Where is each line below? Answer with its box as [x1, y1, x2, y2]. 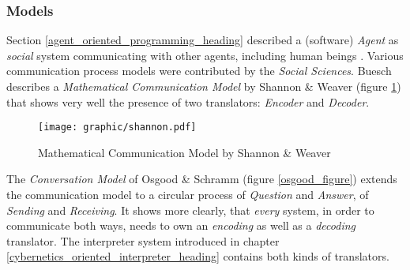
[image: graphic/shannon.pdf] [38, 122, 197, 133]
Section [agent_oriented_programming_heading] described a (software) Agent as [6, 32, 399, 48]
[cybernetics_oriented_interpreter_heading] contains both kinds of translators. [6, 248, 389, 264]
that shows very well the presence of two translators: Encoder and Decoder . [6, 93, 370, 110]
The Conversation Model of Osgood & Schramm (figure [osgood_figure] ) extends [6, 171, 397, 187]
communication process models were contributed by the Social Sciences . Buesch [6, 62, 392, 79]
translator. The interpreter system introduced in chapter [6, 232, 280, 249]
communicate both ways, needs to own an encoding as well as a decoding [6, 217, 356, 234]
